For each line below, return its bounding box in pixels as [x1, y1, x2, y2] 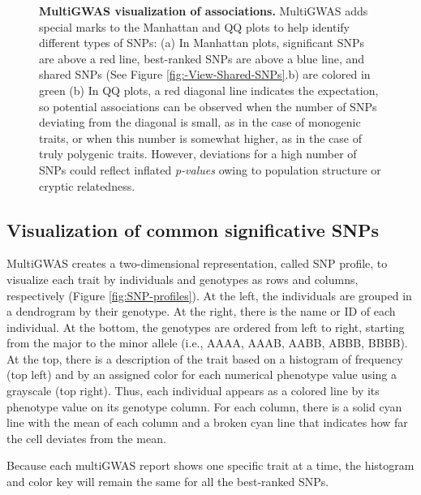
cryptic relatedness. [39, 177, 135, 194]
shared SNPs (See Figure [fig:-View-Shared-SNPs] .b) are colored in [39, 66, 371, 83]
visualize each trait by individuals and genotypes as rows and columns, [6, 270, 359, 287]
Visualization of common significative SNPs [6, 217, 380, 242]
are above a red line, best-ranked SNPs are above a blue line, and [39, 49, 365, 67]
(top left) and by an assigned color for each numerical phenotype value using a [6, 366, 397, 383]
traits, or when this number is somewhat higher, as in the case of [39, 129, 363, 146]
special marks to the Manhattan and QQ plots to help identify [39, 18, 350, 35]
